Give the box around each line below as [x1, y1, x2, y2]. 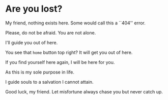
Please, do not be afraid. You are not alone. [5, 29, 96, 36]
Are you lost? [5, 3, 63, 15]
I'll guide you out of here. [5, 39, 58, 46]
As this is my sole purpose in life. [5, 69, 75, 75]
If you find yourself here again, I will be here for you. [5, 59, 115, 65]
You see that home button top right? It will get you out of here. [5, 49, 133, 55]
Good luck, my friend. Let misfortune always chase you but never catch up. [5, 88, 163, 94]
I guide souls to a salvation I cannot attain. [5, 79, 94, 85]
